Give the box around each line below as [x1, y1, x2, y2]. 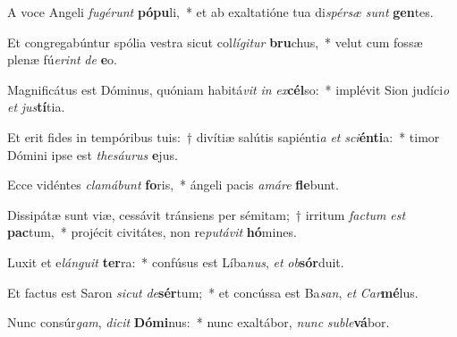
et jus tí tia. [7, 97, 65, 116]
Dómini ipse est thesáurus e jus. [7, 145, 178, 164]
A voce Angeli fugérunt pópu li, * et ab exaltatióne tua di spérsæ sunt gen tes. [7, 3, 434, 21]
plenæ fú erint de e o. [7, 50, 117, 69]
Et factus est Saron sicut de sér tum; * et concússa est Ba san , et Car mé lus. [7, 282, 419, 301]
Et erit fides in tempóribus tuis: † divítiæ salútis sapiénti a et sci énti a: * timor [7, 127, 440, 146]
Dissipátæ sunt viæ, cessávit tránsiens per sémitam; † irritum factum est [7, 205, 406, 223]
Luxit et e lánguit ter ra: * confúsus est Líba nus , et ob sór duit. [7, 252, 344, 271]
